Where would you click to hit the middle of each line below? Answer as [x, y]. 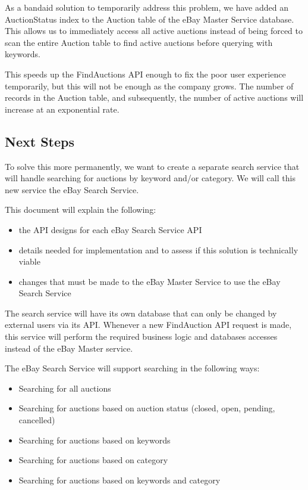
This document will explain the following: [81, 210]
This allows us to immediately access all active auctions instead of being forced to [154, 31]
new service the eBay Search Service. [72, 189]
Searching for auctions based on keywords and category [120, 480]
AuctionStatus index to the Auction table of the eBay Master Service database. [150, 19]
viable [29, 261]
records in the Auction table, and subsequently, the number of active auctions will [154, 97]
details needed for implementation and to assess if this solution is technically [158, 249]
